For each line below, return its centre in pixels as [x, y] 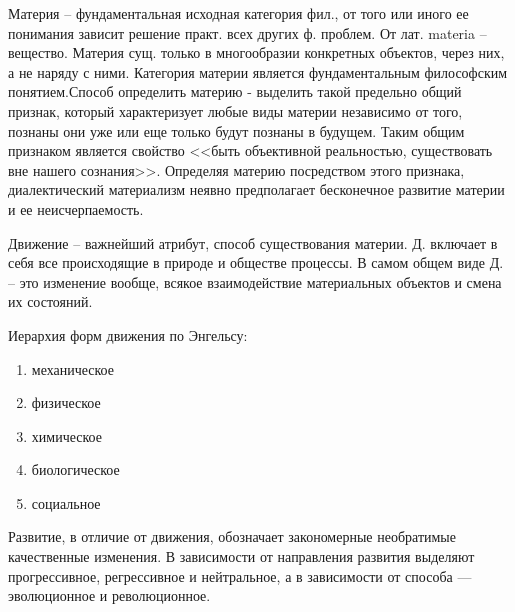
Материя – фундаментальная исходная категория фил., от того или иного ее [238, 13]
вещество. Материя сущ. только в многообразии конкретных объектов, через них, [256, 52]
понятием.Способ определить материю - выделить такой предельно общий [235, 91]
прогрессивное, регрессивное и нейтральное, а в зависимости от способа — [240, 575]
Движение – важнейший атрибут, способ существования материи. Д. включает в [253, 242]
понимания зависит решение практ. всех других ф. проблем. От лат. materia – [247, 32]
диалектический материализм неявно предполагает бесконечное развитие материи [256, 189]
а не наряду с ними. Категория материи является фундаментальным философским [258, 71]
